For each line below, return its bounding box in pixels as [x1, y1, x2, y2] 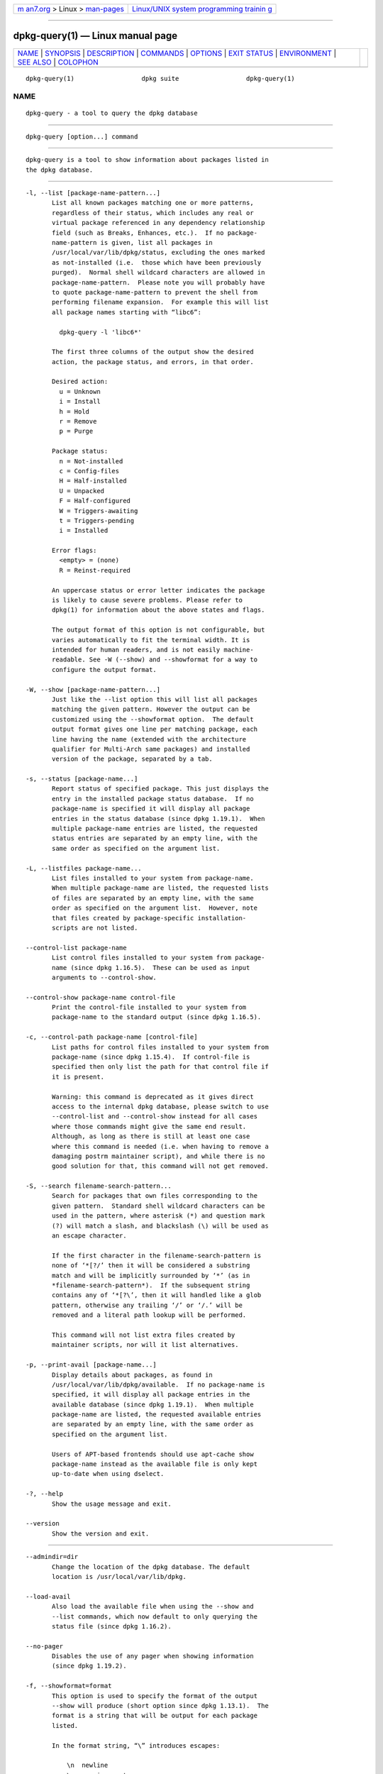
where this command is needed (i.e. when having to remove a [52, 1142, 269, 1150]
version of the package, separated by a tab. [52, 755, 213, 763]
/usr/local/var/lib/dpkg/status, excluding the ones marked [52, 248, 265, 257]
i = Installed [59, 527, 109, 535]
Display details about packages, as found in [52, 1370, 213, 1379]
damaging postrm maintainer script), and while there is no [52, 1152, 265, 1160]
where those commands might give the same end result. [52, 1122, 247, 1130]
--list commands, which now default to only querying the [52, 1612, 258, 1621]
